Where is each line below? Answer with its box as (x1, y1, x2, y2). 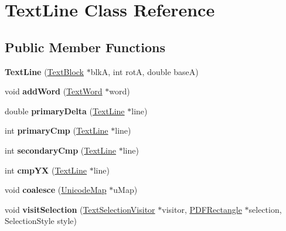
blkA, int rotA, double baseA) (90, 65, 199, 77)
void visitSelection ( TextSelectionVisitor (5, 203, 155, 215)
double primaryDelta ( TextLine (5, 104, 125, 117)
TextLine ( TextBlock (5, 65, 84, 77)
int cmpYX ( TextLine (5, 164, 87, 176)
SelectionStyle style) (5, 215, 77, 227)
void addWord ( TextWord (5, 85, 103, 97)
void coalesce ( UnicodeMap (5, 184, 107, 196)
